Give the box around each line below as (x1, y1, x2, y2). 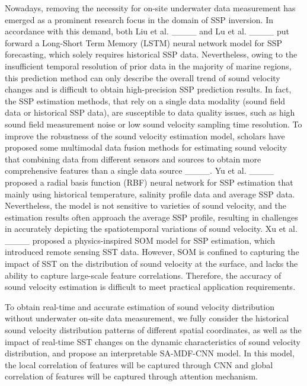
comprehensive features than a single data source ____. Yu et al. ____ (5, 164, 274, 177)
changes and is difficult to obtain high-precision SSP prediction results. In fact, (5, 83, 292, 95)
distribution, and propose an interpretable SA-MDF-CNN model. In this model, (5, 347, 295, 359)
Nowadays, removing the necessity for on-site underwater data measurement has (5, 2, 296, 14)
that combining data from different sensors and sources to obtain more (5, 152, 261, 165)
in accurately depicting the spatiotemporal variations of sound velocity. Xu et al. (5, 222, 298, 235)
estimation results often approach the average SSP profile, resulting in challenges (5, 210, 298, 223)
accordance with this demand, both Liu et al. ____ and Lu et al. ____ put (5, 25, 290, 37)
